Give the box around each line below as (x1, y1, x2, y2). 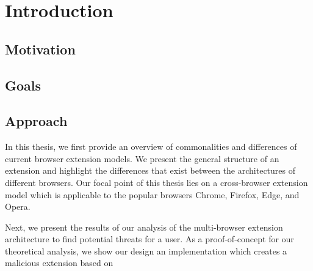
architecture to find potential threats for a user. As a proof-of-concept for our (5, 232, 294, 245)
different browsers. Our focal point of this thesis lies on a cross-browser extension (5, 176, 308, 188)
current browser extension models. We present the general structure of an (5, 152, 279, 165)
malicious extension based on (5, 256, 113, 269)
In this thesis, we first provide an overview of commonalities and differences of (5, 140, 297, 153)
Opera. (5, 200, 31, 213)
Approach (5, 111, 68, 130)
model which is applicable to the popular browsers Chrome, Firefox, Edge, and (5, 188, 300, 201)
